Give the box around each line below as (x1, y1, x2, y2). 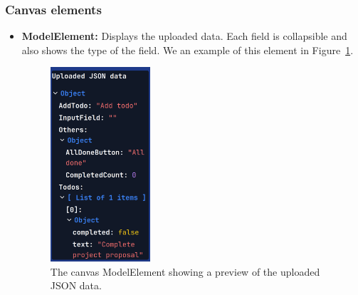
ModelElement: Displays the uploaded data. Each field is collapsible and (21, 29, 347, 43)
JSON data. (50, 278, 102, 293)
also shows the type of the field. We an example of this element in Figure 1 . (21, 42, 354, 57)
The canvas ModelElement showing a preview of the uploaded (50, 264, 320, 279)
